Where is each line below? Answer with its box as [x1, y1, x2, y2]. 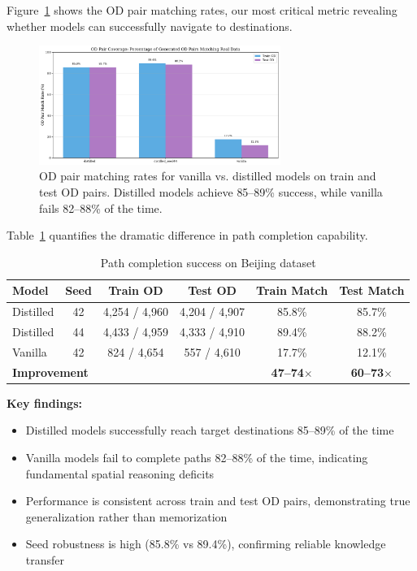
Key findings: [7, 394, 82, 411]
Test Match [339, 282, 405, 299]
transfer [25, 552, 65, 569]
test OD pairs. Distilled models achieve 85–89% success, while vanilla [39, 184, 383, 201]
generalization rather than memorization [25, 508, 228, 525]
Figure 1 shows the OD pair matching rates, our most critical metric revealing [7, 2, 397, 18]
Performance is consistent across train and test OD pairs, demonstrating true [25, 492, 410, 509]
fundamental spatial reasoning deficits [25, 465, 215, 482]
